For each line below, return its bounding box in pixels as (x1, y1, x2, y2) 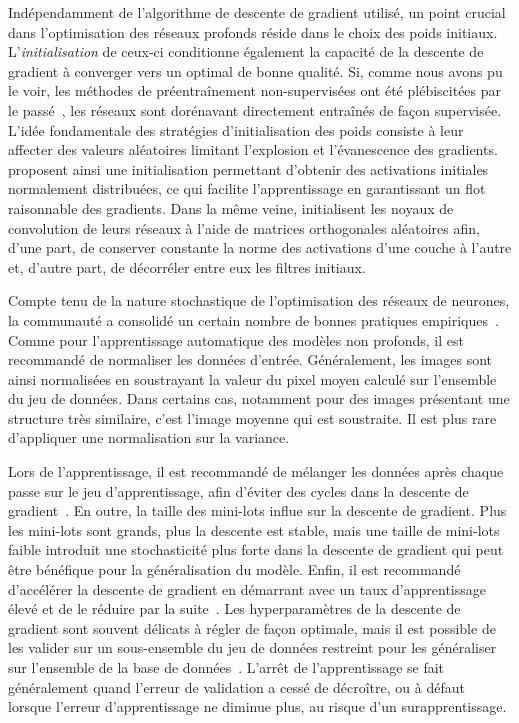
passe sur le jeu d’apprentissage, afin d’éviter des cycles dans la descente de (8, 480, 469, 501)
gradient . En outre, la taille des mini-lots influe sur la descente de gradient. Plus (8, 500, 507, 521)
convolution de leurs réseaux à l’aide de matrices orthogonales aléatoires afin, (8, 217, 480, 238)
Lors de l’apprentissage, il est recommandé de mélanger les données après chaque (8, 461, 504, 482)
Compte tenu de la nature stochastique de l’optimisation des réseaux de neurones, (8, 290, 510, 311)
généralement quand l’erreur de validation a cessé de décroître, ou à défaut (8, 676, 465, 697)
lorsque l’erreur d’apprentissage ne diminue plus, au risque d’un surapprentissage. (8, 696, 507, 717)
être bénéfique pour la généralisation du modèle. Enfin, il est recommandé (8, 559, 461, 580)
